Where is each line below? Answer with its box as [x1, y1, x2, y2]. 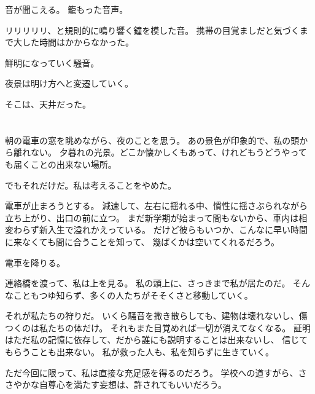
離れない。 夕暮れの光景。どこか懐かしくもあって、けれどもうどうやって [13, 146, 307, 159]
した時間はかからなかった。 [21, 36, 134, 49]
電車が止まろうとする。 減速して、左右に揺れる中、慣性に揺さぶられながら [5, 199, 308, 212]
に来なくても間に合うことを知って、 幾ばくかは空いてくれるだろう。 [5, 235, 280, 248]
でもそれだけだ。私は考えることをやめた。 [5, 178, 176, 191]
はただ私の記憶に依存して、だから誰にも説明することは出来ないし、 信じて [5, 333, 308, 346]
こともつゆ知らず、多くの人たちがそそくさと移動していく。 [13, 288, 253, 301]
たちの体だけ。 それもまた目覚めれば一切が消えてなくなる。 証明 [47, 321, 311, 334]
